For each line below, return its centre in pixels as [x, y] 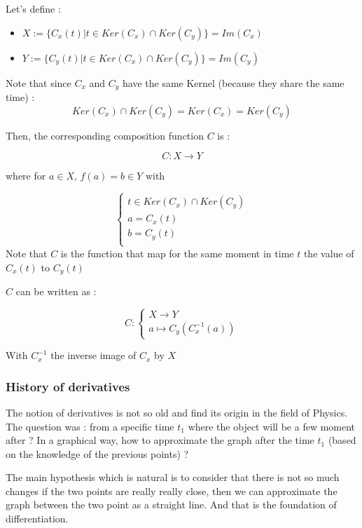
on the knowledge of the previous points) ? [97, 453]
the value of [329, 253]
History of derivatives [68, 386]
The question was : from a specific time [90, 426]
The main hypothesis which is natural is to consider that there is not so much [173, 477]
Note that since [39, 82]
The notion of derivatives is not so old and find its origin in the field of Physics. [177, 412]
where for [26, 176]
